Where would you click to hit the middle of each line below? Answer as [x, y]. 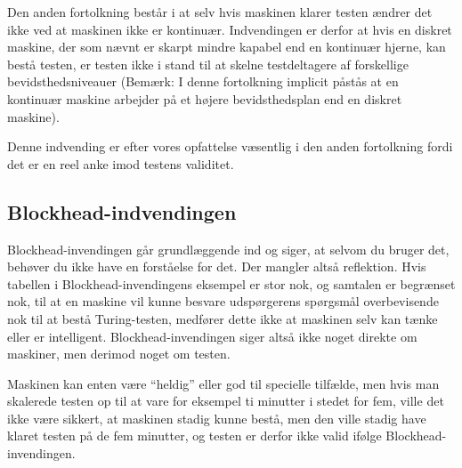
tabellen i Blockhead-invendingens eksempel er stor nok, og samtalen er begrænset [231, 283]
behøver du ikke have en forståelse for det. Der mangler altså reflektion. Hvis [217, 266]
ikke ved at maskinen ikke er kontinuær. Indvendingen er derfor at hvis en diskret [230, 29]
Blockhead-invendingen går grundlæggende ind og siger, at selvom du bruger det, [228, 249]
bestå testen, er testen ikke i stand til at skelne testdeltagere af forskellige [208, 64]
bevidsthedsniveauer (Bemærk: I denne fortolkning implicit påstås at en [203, 81]
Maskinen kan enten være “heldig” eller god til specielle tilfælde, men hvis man [223, 383]
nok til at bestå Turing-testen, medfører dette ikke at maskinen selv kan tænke [223, 318]
